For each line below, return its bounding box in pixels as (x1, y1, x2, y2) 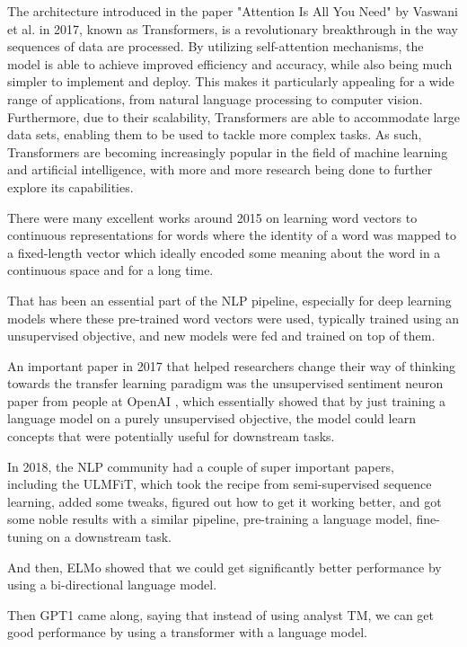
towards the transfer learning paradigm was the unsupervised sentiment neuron (7, 374, 444, 393)
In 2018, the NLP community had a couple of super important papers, (7, 456, 394, 475)
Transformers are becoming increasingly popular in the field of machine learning (7, 142, 448, 161)
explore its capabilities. (7, 177, 134, 196)
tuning (7, 527, 43, 546)
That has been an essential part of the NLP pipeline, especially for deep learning (7, 290, 452, 309)
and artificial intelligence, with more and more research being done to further (7, 160, 433, 179)
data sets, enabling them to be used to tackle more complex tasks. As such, (7, 125, 422, 144)
